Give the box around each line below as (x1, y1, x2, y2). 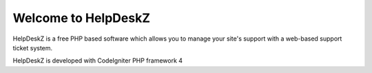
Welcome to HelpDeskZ (12, 10, 151, 25)
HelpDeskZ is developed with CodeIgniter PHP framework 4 (12, 56, 183, 65)
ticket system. (12, 43, 53, 52)
